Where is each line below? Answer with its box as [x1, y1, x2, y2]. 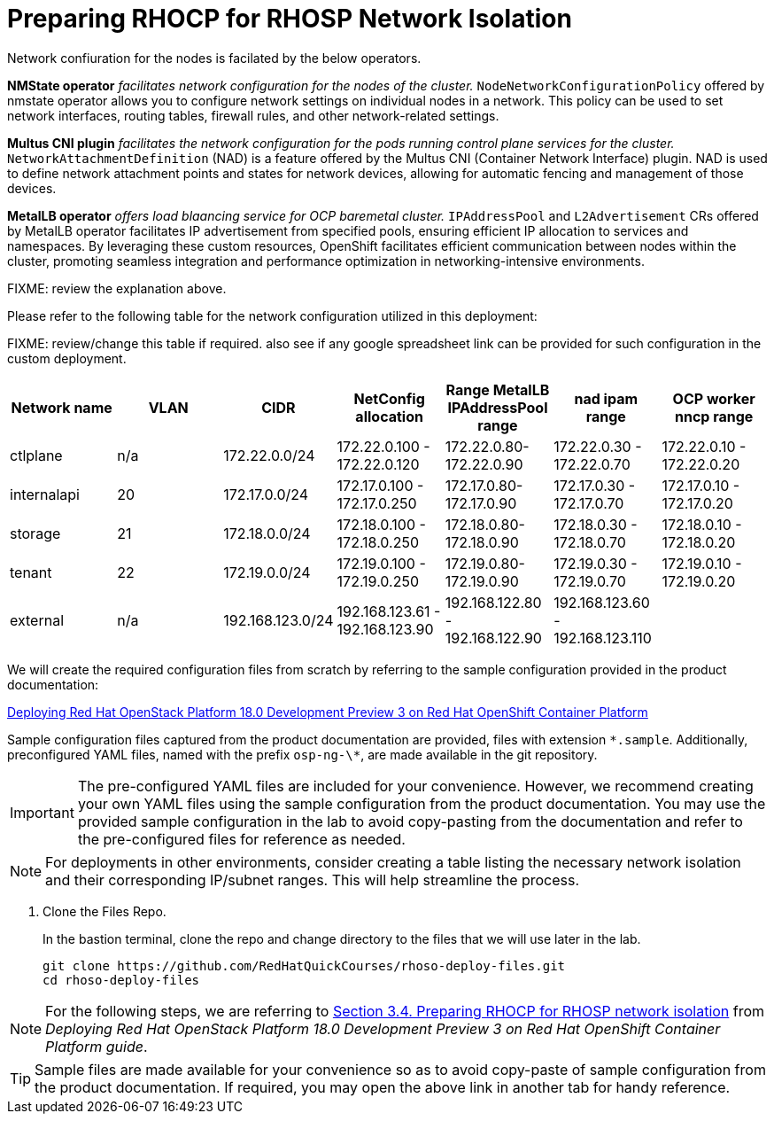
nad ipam [574, 389, 639, 408]
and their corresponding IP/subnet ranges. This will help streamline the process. [45, 870, 580, 889]
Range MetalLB [445, 380, 550, 399]
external [10, 611, 65, 629]
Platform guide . [45, 1037, 148, 1055]
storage [10, 524, 61, 542]
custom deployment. [7, 350, 127, 366]
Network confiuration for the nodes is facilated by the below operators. [7, 50, 422, 66]
